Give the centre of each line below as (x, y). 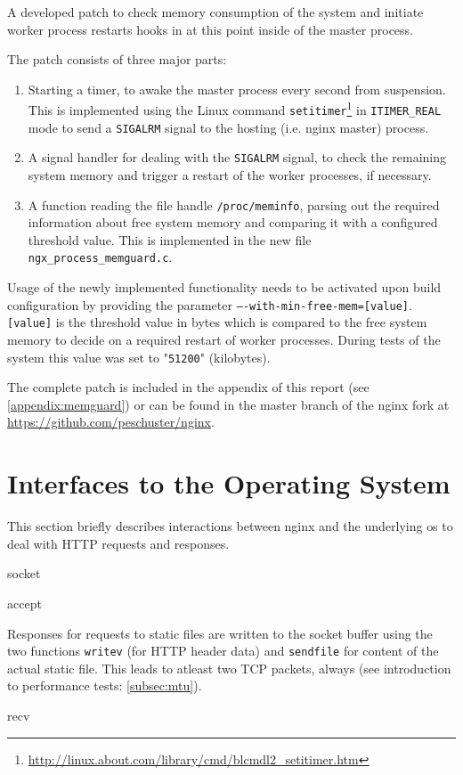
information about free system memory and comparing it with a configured (233, 222)
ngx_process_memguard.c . (100, 257)
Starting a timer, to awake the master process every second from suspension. (237, 89)
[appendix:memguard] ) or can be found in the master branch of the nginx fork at (228, 404)
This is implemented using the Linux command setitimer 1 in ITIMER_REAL (235, 109)
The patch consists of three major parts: (117, 59)
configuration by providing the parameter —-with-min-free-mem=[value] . (210, 304)
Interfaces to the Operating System (229, 483)
